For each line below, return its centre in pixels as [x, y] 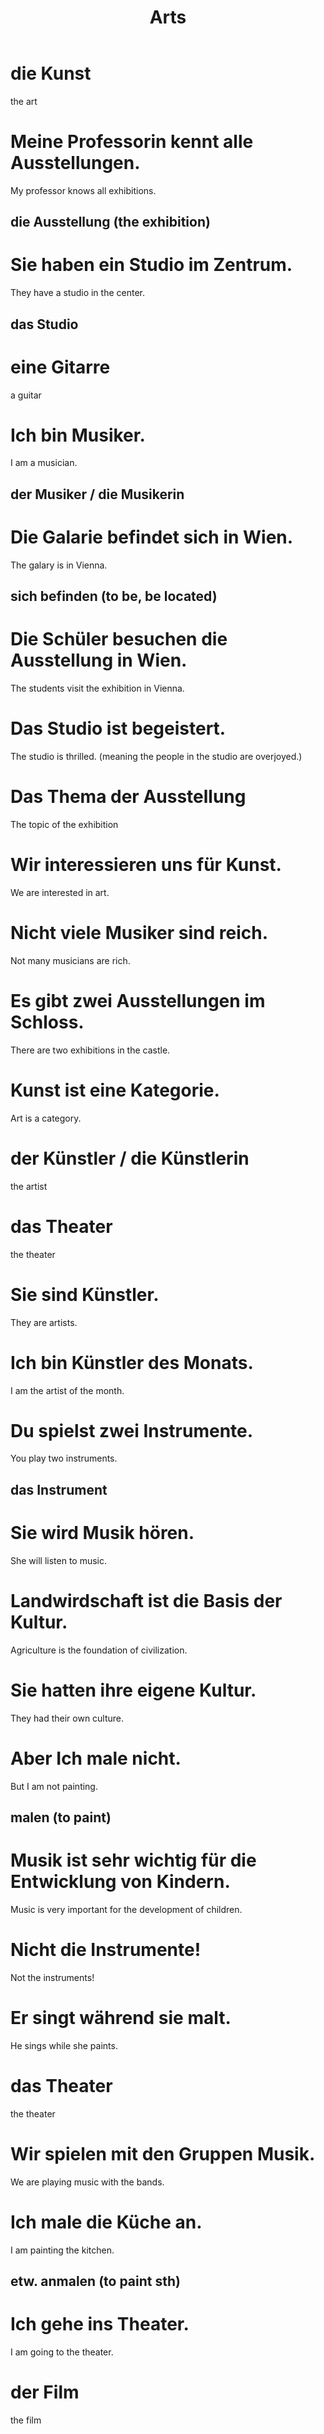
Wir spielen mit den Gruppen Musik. [163, 2153]
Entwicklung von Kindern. [120, 1882]
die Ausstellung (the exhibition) [110, 222]
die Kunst [51, 73]
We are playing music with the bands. [87, 2182]
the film [26, 2420]
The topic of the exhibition [64, 824]
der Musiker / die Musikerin [97, 494]
